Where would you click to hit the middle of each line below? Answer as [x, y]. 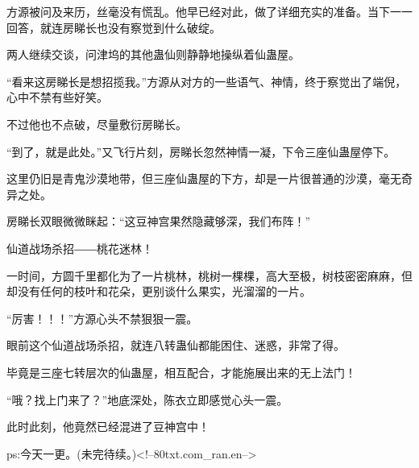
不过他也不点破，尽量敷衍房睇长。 [97, 124]
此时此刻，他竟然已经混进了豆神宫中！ [108, 427]
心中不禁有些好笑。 [57, 97]
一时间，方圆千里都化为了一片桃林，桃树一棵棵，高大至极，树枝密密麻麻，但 [209, 275]
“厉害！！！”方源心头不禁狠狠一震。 [102, 318]
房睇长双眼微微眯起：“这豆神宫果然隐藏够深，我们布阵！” [159, 221]
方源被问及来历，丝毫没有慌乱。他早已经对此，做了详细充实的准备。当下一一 [209, 11]
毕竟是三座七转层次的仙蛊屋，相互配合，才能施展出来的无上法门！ [181, 372]
